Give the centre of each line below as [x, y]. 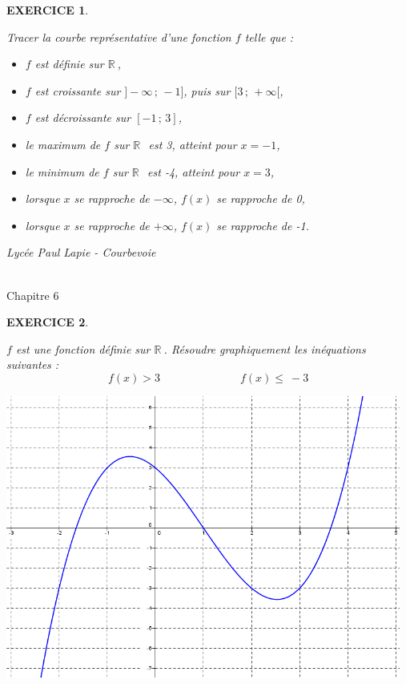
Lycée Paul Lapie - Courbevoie [81, 252]
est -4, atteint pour [194, 171]
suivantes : [33, 364]
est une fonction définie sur [83, 348]
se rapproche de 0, [261, 198]
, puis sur [207, 90]
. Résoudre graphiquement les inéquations [265, 348]
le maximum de [63, 144]
